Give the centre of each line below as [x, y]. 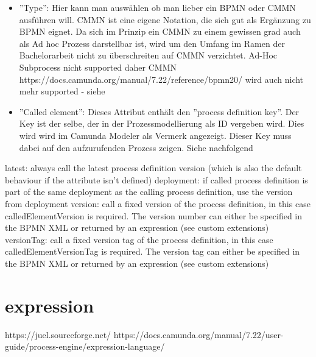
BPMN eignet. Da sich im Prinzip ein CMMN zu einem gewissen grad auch [160, 31]
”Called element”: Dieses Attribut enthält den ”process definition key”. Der [159, 111]
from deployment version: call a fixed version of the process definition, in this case [158, 203]
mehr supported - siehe [62, 91]
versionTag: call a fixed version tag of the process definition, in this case [139, 239]
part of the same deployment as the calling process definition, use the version [149, 192]
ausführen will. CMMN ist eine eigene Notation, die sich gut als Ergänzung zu [165, 19]
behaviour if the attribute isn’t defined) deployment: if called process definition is [156, 179]
